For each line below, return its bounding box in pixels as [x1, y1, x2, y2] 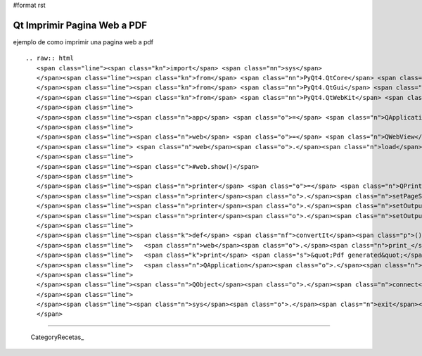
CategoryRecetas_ [30, 333, 84, 341]
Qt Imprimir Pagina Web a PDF [13, 19, 148, 31]
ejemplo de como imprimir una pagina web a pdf [13, 37, 154, 46]
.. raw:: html [25, 54, 74, 63]
